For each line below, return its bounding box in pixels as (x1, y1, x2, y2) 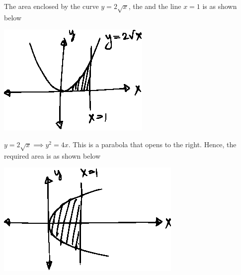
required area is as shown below (4, 150, 100, 161)
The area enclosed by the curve (4, 1, 99, 11)
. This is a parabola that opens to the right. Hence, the (68, 139, 237, 149)
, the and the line (128, 1, 181, 11)
